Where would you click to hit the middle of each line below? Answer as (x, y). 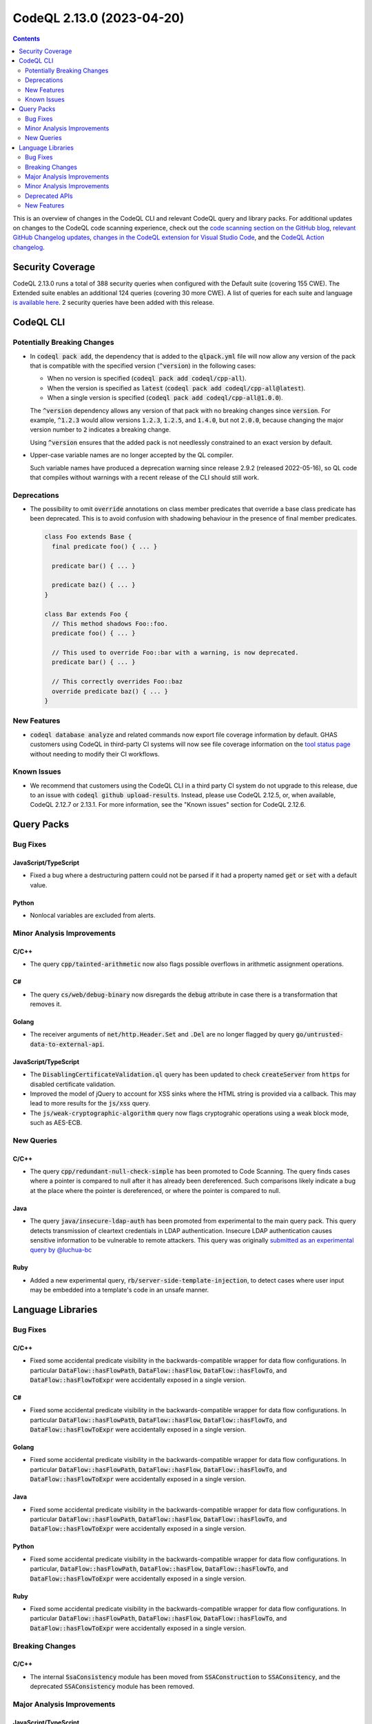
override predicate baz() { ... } (110, 691)
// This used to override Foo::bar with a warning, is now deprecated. (175, 653)
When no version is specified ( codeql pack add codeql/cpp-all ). (147, 379)
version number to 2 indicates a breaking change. (101, 430)
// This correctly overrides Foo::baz (117, 682)
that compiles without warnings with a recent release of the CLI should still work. (145, 477)
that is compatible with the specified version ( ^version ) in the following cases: (143, 365)
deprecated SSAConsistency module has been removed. (112, 1687)
